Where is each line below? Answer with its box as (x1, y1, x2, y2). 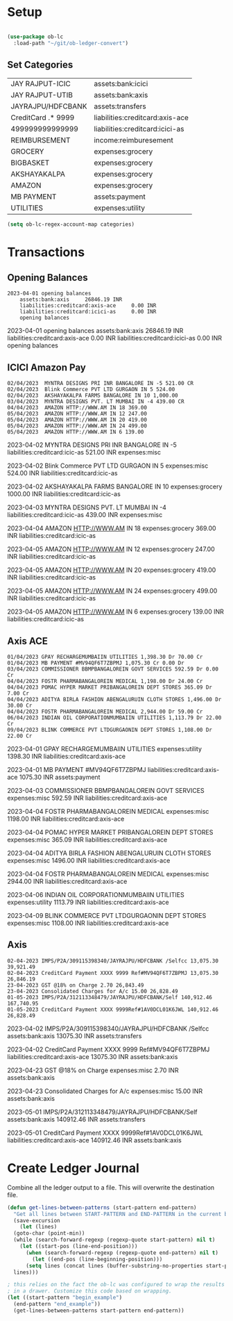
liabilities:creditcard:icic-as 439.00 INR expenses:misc (7, 511, 163, 519)
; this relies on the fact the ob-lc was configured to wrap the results (7, 1281, 225, 1288)
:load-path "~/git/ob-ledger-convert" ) (13, 40, 129, 47)
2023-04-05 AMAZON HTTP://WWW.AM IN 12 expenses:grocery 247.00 (7, 545, 215, 553)
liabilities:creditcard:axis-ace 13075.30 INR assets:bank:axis (7, 1052, 178, 1060)
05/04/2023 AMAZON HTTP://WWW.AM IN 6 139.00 (7, 429, 144, 436)
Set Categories (7, 59, 74, 71)
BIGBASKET (10, 158, 50, 167)
